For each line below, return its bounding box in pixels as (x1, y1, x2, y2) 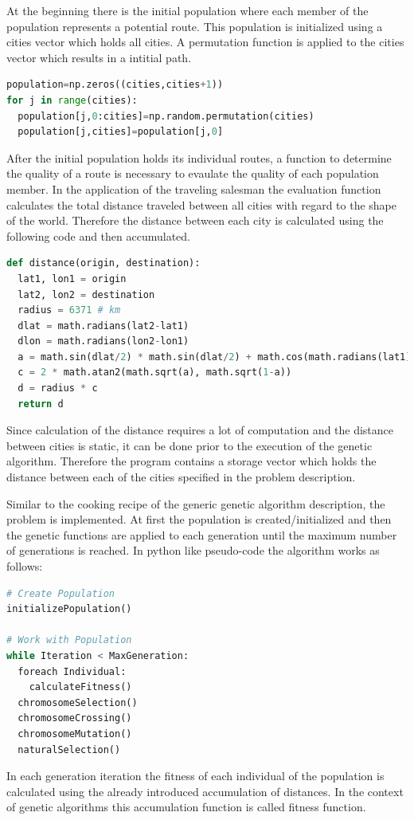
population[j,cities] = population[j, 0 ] (18, 126, 224, 138)
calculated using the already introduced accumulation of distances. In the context (6, 783, 404, 799)
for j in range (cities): (6, 94, 138, 106)
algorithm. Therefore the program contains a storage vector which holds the (6, 453, 377, 469)
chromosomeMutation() (18, 728, 132, 740)
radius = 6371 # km (18, 304, 121, 316)
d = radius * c (18, 383, 98, 394)
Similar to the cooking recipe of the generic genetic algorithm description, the (6, 495, 385, 512)
